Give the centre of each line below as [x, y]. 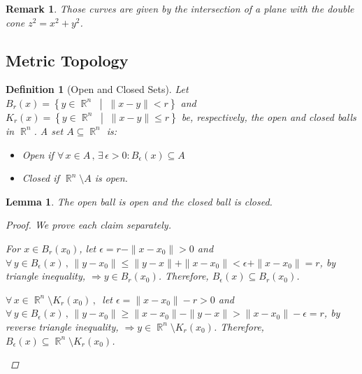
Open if [38, 154]
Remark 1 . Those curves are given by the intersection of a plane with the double [180, 8]
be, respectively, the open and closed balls [269, 116]
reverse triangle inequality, [62, 326]
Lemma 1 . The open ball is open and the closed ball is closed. [139, 201]
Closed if [41, 178]
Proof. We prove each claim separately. [88, 225]
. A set [49, 130]
